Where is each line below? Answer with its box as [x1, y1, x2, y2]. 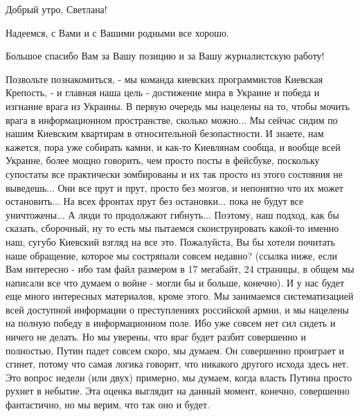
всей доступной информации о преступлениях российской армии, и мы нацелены [6, 302, 349, 316]
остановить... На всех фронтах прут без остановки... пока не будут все [6, 194, 304, 208]
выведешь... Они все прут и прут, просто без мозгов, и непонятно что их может [6, 180, 343, 195]
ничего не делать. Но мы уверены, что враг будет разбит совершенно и [6, 329, 306, 344]
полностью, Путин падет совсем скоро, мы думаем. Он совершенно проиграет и [6, 343, 345, 357]
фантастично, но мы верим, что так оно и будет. [6, 397, 210, 412]
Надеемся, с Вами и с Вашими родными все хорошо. [6, 25, 229, 39]
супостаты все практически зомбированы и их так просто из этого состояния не [6, 166, 343, 181]
